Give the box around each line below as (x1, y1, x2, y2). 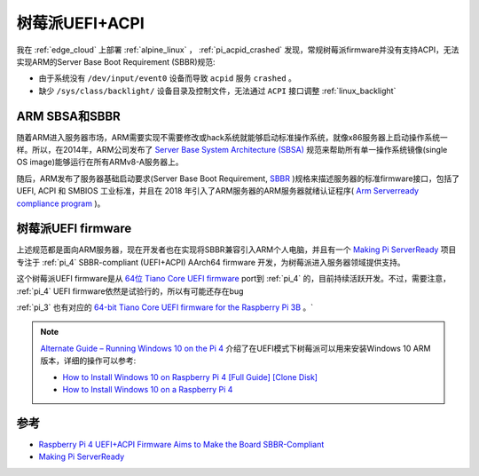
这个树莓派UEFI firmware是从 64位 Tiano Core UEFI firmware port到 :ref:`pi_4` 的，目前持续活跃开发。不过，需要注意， (16, 274, 452, 284)
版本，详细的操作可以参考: (40, 355, 137, 366)
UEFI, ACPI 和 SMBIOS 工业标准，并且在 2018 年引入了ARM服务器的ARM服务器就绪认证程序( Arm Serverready (16, 186, 420, 196)
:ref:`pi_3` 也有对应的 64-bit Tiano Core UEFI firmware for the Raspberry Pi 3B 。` (16, 302, 314, 313)
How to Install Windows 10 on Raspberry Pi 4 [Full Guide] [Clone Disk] (62, 371, 318, 382)
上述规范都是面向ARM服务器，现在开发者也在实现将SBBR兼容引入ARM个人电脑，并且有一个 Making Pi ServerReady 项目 (16, 244, 457, 255)
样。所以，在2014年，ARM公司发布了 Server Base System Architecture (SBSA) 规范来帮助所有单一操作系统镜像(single (16, 145, 448, 155)
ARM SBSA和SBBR (16, 108, 122, 123)
